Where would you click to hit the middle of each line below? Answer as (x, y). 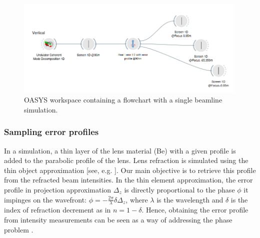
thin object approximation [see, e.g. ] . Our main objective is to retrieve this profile (130, 170)
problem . (19, 229)
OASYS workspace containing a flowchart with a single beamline (123, 100)
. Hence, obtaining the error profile (195, 210)
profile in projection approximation (58, 189)
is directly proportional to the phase (179, 189)
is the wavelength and (190, 199)
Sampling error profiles (51, 132)
